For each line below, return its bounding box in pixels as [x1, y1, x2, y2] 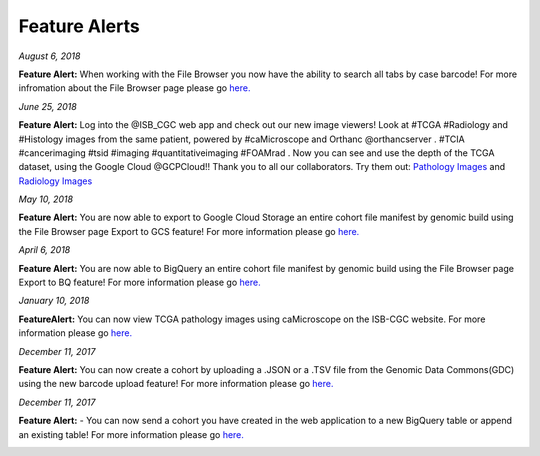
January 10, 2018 [18, 295, 90, 307]
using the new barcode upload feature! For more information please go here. [18, 378, 334, 390]
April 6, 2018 [18, 244, 71, 256]
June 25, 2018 [18, 100, 77, 112]
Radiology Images [18, 175, 93, 187]
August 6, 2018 [18, 50, 81, 62]
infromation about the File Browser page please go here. [18, 82, 251, 94]
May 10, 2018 [18, 193, 74, 205]
